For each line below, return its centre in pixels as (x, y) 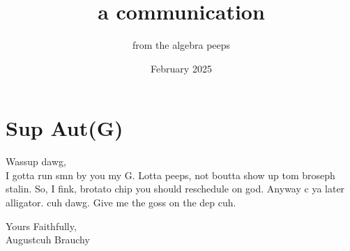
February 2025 (181, 68)
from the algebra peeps (181, 45)
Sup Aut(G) (64, 128)
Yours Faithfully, (41, 226)
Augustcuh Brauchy (48, 239)
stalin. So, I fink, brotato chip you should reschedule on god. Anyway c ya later (175, 189)
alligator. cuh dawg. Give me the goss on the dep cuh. (121, 203)
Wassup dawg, (36, 161)
